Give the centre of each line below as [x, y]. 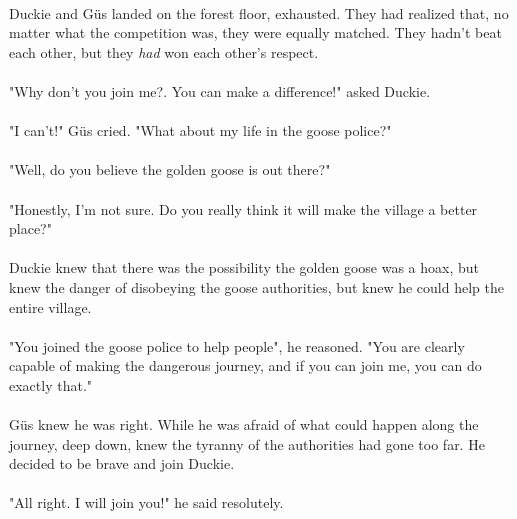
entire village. [50, 306]
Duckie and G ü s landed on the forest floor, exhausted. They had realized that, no [259, 12]
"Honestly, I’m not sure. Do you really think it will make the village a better [243, 208]
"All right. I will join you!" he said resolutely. [146, 502]
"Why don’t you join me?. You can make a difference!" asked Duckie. [220, 90]
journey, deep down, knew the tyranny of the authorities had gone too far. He [247, 443]
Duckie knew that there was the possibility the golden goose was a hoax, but [244, 267]
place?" [30, 228]
